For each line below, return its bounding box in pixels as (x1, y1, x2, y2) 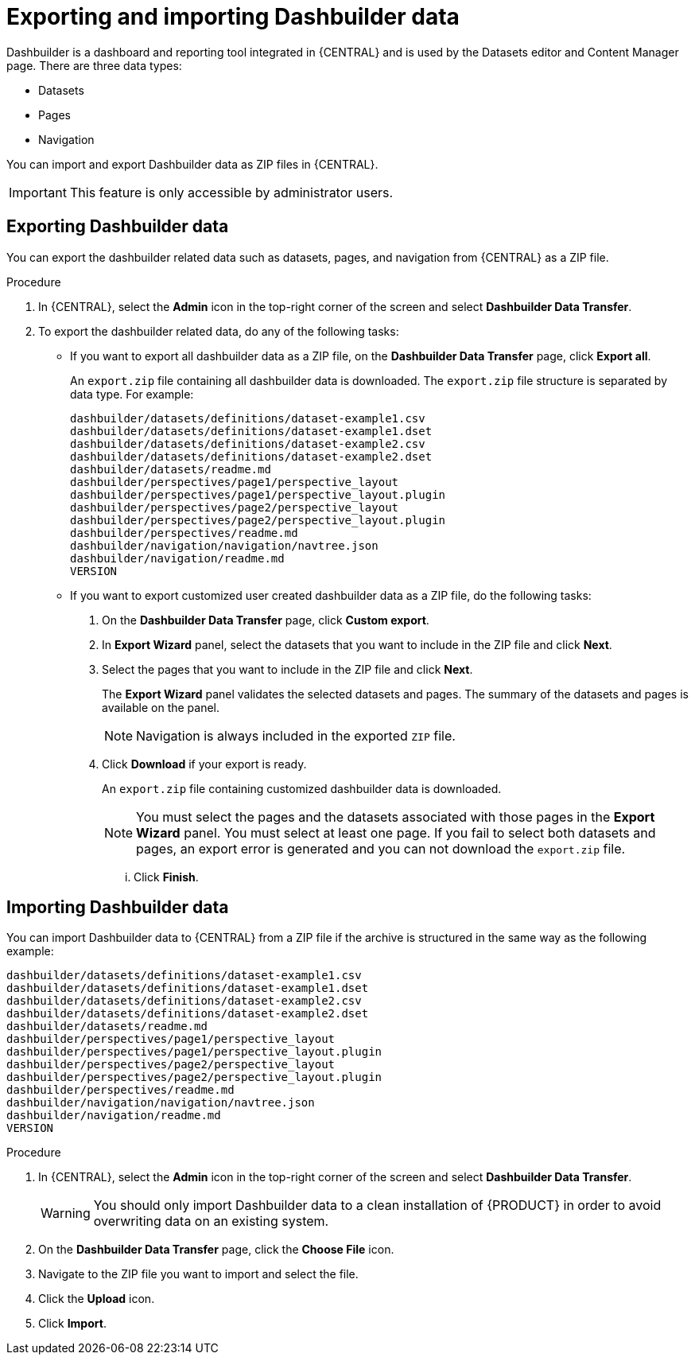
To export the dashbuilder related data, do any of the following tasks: (38, 324, 399, 338)
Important (9, 184, 67, 200)
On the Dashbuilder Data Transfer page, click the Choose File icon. (38, 1242, 394, 1257)
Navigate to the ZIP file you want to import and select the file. (38, 1267, 359, 1281)
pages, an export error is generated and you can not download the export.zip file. (136, 840, 626, 857)
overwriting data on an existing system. (93, 1213, 329, 1230)
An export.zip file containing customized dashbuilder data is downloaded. (102, 781, 502, 795)
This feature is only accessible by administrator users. (69, 184, 394, 200)
